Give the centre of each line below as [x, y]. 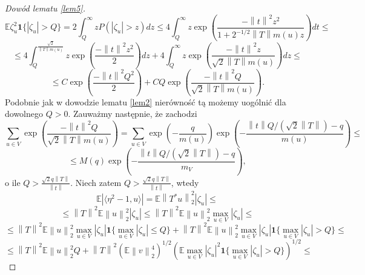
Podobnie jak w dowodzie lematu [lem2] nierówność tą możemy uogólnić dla [146, 101]
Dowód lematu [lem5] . [45, 8]
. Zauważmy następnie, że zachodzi [133, 114]
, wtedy [185, 182]
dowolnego [24, 114]
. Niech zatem [96, 182]
